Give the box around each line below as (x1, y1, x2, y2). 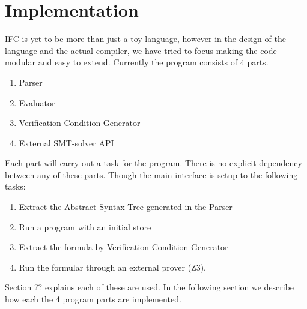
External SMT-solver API (19, 136, 114, 149)
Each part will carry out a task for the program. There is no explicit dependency (5, 157, 302, 169)
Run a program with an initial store (19, 220, 151, 233)
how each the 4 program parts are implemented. (5, 293, 181, 305)
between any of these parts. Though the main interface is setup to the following (5, 168, 298, 181)
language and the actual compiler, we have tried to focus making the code (5, 44, 277, 56)
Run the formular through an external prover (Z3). (19, 260, 206, 273)
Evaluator (19, 96, 55, 109)
